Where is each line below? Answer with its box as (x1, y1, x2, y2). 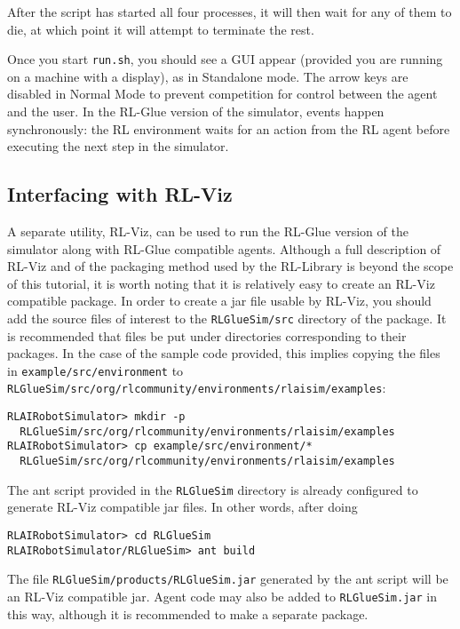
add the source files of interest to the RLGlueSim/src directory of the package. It (7, 308, 447, 327)
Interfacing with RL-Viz (7, 180, 233, 208)
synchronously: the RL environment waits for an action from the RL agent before (7, 119, 450, 138)
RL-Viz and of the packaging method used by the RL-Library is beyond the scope (7, 257, 454, 275)
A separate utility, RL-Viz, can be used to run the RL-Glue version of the (7, 222, 408, 241)
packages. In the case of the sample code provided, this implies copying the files (7, 344, 440, 362)
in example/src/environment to (7, 361, 184, 379)
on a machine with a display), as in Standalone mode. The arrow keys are (7, 67, 408, 85)
